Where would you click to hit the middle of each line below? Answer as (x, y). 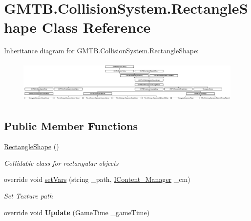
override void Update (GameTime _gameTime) (77, 212)
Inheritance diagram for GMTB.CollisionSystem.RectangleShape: (102, 51)
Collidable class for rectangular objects (61, 163)
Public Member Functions (71, 126)
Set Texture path (29, 195)
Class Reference (96, 27)
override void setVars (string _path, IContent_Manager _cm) (97, 179)
